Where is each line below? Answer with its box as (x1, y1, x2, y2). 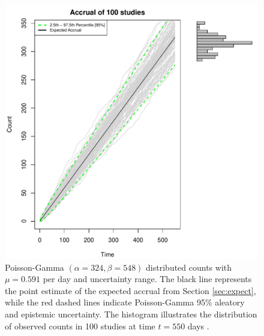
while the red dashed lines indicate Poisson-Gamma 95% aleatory (5, 296, 245, 308)
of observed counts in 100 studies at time (5, 319, 155, 332)
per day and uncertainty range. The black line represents (43, 273, 252, 285)
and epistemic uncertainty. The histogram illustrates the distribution (5, 307, 257, 320)
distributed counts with (146, 261, 232, 273)
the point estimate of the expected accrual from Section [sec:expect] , (5, 284, 256, 296)
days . (187, 319, 209, 332)
